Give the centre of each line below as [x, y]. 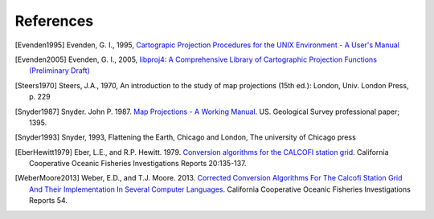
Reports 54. [49, 201]
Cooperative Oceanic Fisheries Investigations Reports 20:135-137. [138, 164]
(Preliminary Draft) [59, 71]
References [54, 21]
